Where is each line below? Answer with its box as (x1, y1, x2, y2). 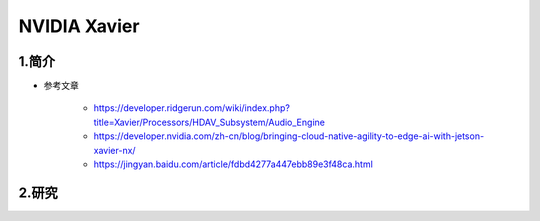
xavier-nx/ (93, 144, 136, 156)
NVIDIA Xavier (18, 15, 140, 37)
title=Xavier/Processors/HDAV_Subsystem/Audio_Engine (93, 116, 325, 128)
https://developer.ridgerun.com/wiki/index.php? (93, 102, 290, 114)
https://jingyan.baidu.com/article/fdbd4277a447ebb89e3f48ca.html (93, 158, 374, 170)
